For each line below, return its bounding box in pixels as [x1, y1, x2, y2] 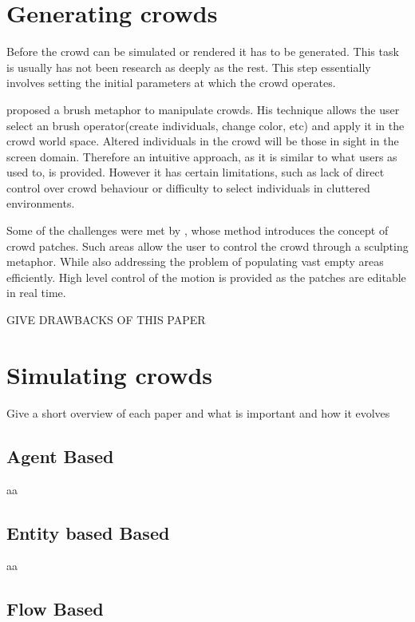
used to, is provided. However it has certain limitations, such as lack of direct [6, 164, 385, 180]
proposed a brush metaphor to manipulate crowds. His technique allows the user [6, 101, 400, 117]
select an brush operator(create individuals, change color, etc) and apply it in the [6, 117, 405, 133]
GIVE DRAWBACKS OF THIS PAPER [6, 311, 206, 328]
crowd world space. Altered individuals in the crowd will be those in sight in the [6, 133, 399, 149]
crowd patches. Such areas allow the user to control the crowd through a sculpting [6, 237, 409, 254]
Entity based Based [6, 520, 170, 545]
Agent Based [6, 443, 114, 468]
